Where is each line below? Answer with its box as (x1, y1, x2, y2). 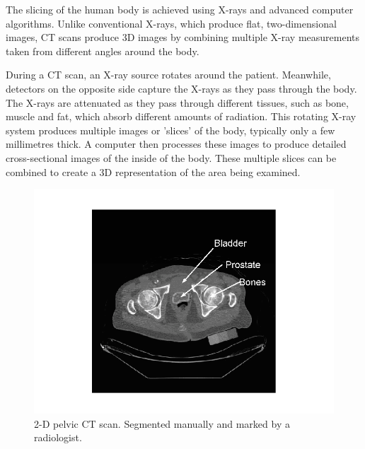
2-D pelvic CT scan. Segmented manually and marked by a (34, 416, 290, 431)
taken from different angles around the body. (6, 43, 199, 58)
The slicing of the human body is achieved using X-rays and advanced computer (6, 2, 354, 16)
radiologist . (34, 430, 82, 445)
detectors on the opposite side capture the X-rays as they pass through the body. (6, 81, 357, 95)
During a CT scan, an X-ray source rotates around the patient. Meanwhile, (6, 67, 331, 82)
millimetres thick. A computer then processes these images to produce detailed (6, 136, 347, 151)
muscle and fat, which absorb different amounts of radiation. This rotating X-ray (6, 109, 357, 124)
